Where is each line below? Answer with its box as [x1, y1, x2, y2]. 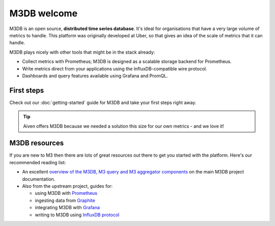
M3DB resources [9, 139, 64, 147]
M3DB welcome [9, 8, 78, 19]
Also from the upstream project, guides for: [22, 183, 113, 189]
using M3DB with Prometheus [35, 190, 98, 196]
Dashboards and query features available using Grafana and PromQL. [22, 72, 168, 79]
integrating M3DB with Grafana [35, 205, 100, 211]
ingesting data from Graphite [35, 197, 95, 204]
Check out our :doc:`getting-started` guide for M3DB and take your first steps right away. [9, 99, 197, 106]
